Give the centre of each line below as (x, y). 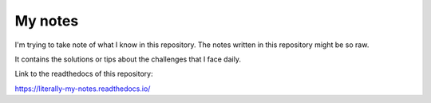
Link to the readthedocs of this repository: (84, 74)
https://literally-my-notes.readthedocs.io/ (83, 89)
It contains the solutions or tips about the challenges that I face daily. (128, 59)
